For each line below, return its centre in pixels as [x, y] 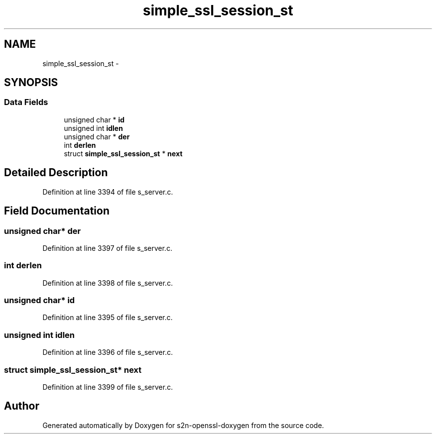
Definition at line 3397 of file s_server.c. [108, 248]
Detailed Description [56, 173]
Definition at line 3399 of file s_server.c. [108, 387]
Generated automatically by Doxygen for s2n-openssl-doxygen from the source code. [183, 425]
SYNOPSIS [31, 83]
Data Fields [26, 102]
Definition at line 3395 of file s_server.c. [108, 318]
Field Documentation [57, 211]
